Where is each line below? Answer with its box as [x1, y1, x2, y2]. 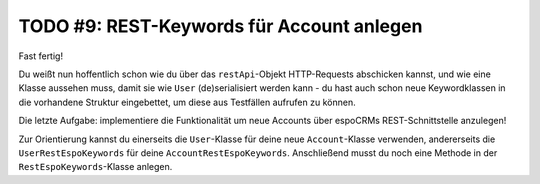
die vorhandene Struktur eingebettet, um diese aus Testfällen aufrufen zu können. [18, 96, 356, 108]
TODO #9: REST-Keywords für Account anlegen [18, 15, 423, 37]
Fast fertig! [18, 50, 64, 62]
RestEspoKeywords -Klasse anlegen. [18, 161, 173, 173]
